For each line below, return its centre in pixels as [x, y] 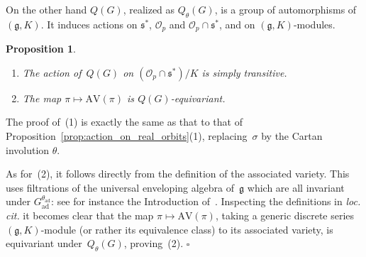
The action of [52, 72]
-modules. [314, 24]
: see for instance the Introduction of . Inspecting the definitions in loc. [206, 201]
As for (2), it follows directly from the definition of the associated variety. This [178, 174]
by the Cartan [292, 136]
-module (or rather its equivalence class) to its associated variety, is [187, 229]
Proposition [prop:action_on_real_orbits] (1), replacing [127, 136]
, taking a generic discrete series [285, 215]
